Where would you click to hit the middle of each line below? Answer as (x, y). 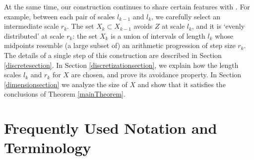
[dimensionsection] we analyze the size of (66, 84)
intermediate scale (32, 26)
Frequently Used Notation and (111, 128)
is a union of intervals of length (158, 35)
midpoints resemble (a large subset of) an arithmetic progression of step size (120, 45)
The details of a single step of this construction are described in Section (113, 55)
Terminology (48, 147)
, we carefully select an (186, 16)
